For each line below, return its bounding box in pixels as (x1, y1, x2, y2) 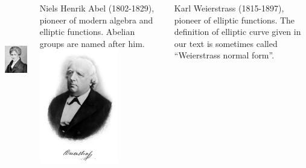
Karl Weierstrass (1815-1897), (174, 2, 284, 14)
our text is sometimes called (174, 37, 278, 49)
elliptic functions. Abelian (39, 25, 135, 38)
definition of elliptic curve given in (174, 25, 301, 38)
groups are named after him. (39, 37, 145, 49)
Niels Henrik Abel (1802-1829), (39, 2, 155, 14)
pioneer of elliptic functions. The (174, 13, 295, 26)
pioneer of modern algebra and (39, 13, 153, 26)
